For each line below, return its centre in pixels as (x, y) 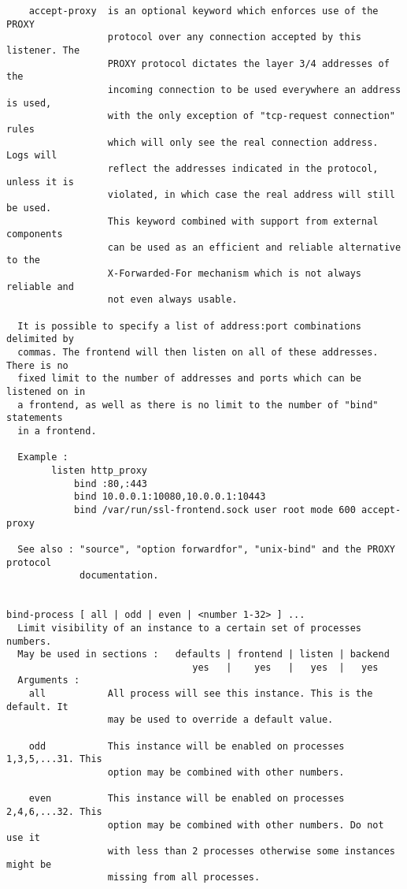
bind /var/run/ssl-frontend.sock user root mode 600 (215, 510)
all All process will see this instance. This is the (201, 694)
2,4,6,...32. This (54, 812)
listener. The (43, 50)
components (35, 234)
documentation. (119, 576)
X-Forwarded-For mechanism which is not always (235, 274)
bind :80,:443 (110, 484)
